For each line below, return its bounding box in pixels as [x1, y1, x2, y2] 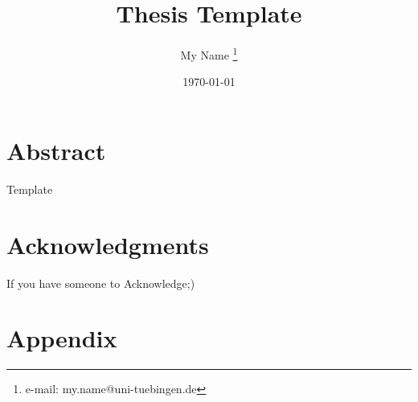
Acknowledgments [6, 228, 209, 260]
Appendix [6, 322, 117, 355]
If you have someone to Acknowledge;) [6, 274, 195, 291]
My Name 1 [180, 44, 238, 63]
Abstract [6, 133, 106, 166]
